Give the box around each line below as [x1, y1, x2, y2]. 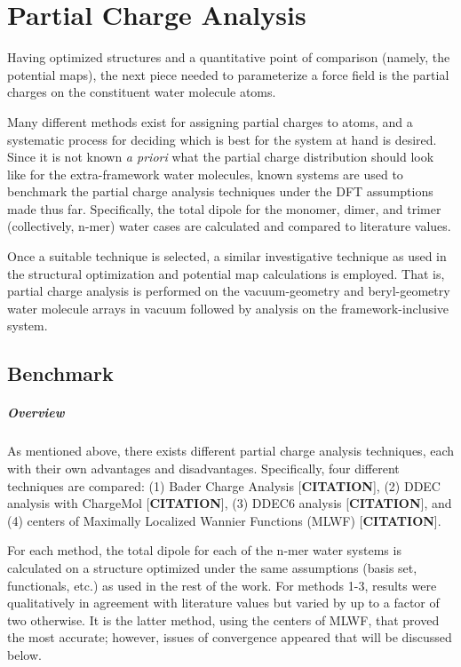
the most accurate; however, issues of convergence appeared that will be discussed [7, 628, 452, 647]
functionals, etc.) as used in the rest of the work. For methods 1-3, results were [7, 576, 437, 594]
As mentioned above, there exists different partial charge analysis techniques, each [7, 441, 455, 460]
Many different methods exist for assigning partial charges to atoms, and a [7, 112, 413, 131]
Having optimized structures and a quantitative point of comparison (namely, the [7, 48, 450, 67]
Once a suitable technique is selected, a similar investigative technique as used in [7, 247, 447, 266]
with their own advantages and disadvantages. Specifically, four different [7, 458, 400, 477]
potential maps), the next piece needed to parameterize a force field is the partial [7, 65, 449, 83]
